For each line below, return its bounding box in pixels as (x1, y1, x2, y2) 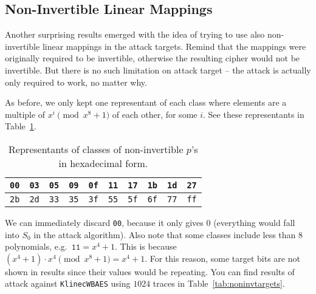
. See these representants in (203, 108, 304, 120)
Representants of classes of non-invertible (9, 142, 184, 156)
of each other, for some (112, 108, 197, 120)
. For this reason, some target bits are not (145, 251, 300, 264)
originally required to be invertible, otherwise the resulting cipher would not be (5, 52, 300, 64)
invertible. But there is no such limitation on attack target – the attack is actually (5, 63, 311, 76)
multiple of (5, 108, 46, 120)
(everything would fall (213, 216, 295, 228)
